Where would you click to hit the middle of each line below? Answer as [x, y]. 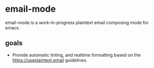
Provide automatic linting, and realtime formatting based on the [76, 55]
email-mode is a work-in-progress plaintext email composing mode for [77, 23]
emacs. [13, 27]
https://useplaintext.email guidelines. [50, 60]
